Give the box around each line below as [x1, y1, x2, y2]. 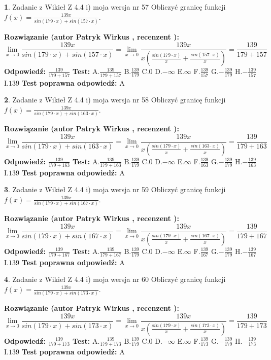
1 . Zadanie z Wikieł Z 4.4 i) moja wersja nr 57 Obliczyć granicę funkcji [4, 2, 226, 12]
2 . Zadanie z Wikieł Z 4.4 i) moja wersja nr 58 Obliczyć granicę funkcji [4, 94, 226, 105]
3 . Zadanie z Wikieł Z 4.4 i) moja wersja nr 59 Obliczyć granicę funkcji [4, 184, 226, 195]
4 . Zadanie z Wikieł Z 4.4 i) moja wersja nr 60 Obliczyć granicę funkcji [4, 274, 226, 284]
